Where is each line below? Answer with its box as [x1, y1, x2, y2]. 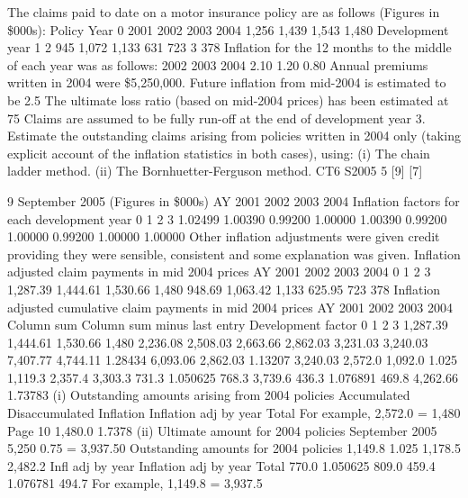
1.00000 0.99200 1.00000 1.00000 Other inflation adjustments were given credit [7, 227, 440, 246]
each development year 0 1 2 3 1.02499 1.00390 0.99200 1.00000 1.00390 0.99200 [7, 209, 447, 228]
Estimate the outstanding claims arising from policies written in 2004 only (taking [7, 126, 461, 145]
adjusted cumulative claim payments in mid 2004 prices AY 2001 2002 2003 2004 [7, 297, 453, 316]
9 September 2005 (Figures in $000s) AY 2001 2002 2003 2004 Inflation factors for [7, 191, 460, 210]
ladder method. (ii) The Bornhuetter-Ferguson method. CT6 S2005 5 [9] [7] [7, 161, 423, 180]
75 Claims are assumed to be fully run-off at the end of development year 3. [7, 108, 426, 127]
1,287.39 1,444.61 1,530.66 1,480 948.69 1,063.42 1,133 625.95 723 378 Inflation [7, 279, 441, 298]
